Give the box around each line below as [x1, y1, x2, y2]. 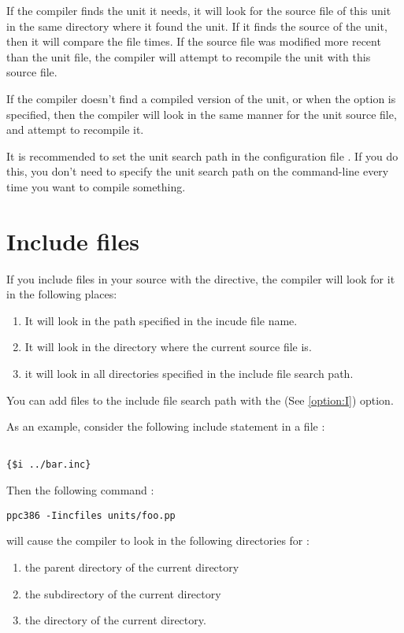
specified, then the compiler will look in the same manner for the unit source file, [6, 105, 397, 122]
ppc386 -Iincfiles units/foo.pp [6, 509, 176, 521]
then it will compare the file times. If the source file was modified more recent [6, 33, 381, 50]
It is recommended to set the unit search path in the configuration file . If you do [6, 147, 398, 164]
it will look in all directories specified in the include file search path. [24, 365, 354, 382]
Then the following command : [6, 482, 154, 498]
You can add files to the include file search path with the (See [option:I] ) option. [6, 391, 394, 408]
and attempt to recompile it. [6, 121, 144, 138]
